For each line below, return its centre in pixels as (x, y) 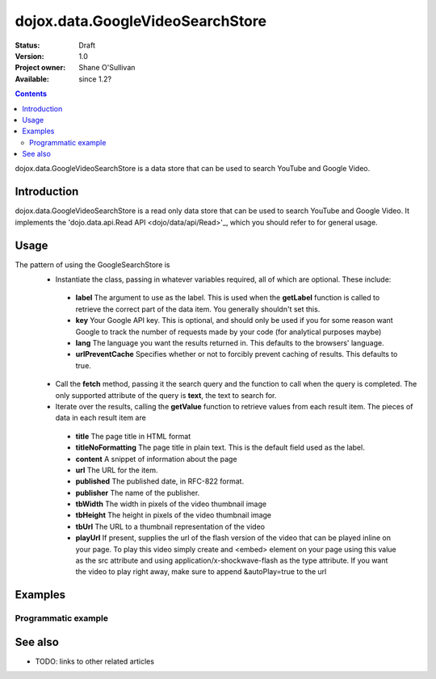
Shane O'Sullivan (107, 68)
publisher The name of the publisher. (138, 492)
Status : (27, 45)
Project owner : (40, 68)
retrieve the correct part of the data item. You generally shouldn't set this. (198, 309)
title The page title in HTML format (133, 436)
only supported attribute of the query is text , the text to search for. (166, 395)
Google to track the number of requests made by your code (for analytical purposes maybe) (228, 332)
